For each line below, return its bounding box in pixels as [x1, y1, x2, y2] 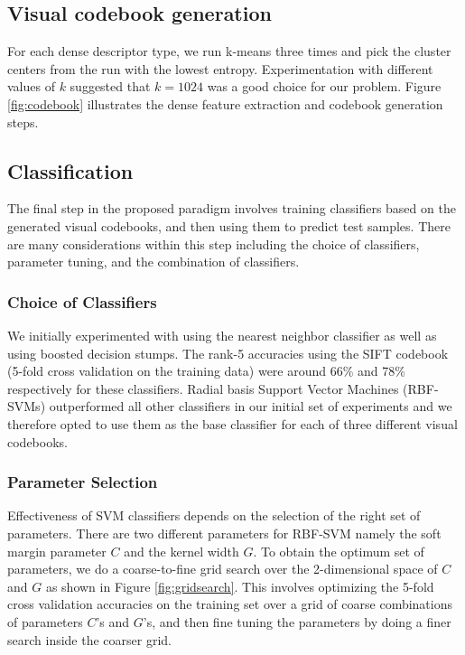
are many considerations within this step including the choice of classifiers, [7, 234, 420, 253]
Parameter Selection [7, 471, 158, 493]
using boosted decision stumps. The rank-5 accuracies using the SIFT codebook [7, 343, 449, 362]
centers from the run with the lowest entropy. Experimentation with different [7, 59, 433, 78]
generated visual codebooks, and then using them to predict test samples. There [7, 216, 451, 235]
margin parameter [7, 541, 107, 560]
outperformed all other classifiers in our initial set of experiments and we [49, 397, 452, 416]
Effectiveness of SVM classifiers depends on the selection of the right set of [7, 506, 421, 525]
